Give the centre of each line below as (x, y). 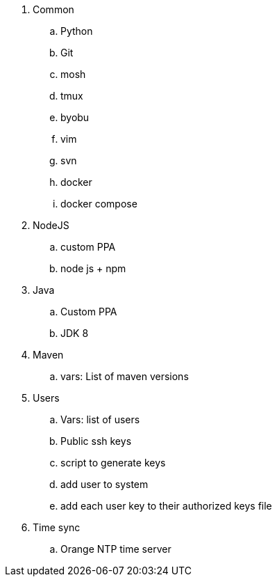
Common (53, 9)
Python (77, 31)
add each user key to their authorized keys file (166, 506)
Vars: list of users (100, 419)
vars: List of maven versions (125, 376)
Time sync (57, 527)
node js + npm (93, 268)
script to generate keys (113, 463)
